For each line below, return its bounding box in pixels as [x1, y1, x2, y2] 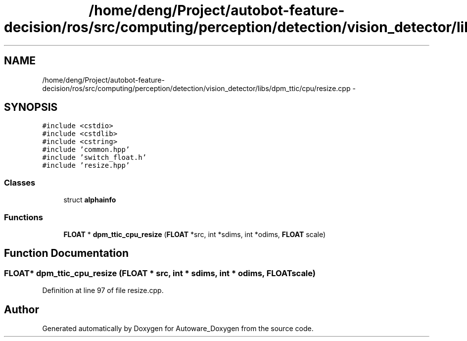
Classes [4, 177, 36, 188]
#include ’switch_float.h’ [42, 153, 147, 162]
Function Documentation [4, 247, 129, 260]
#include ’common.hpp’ [42, 146, 130, 154]
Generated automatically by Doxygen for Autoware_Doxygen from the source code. [42, 324, 314, 333]
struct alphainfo [63, 195, 116, 204]
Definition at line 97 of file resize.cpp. [42, 286, 164, 295]
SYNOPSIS [4, 101, 58, 114]
